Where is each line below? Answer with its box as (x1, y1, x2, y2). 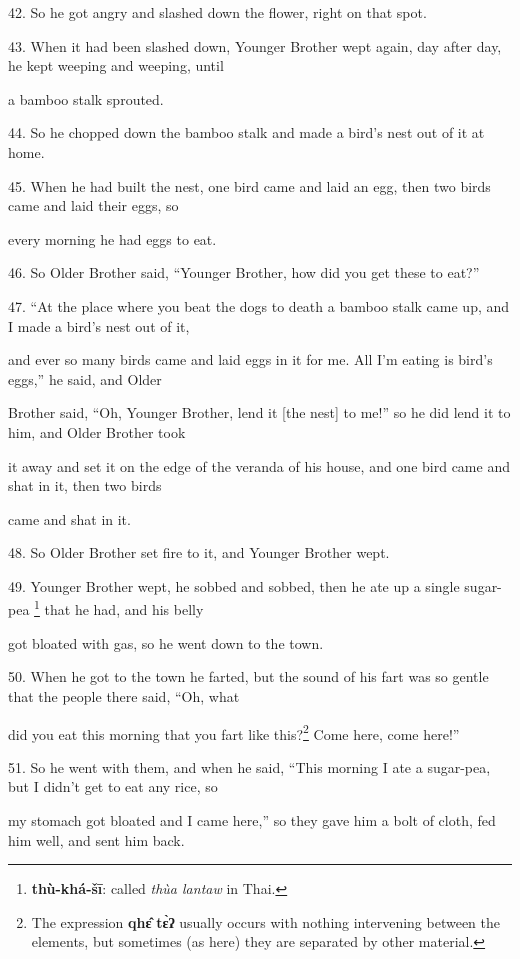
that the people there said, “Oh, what (8, 685, 240, 706)
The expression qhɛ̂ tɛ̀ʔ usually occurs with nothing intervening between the (31, 911, 500, 932)
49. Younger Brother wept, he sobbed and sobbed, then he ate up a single (8, 575, 460, 596)
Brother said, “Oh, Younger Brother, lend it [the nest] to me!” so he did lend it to (8, 402, 511, 423)
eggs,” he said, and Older (8, 368, 162, 389)
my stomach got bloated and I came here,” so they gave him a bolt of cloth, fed (8, 809, 496, 830)
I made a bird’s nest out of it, (8, 315, 190, 336)
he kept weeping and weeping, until (8, 55, 224, 76)
